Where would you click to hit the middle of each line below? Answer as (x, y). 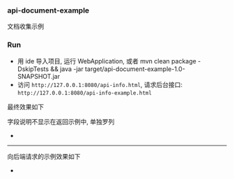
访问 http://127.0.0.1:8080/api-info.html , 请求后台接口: (100, 84)
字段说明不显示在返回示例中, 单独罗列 (61, 121)
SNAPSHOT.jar (39, 76)
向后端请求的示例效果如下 (44, 156)
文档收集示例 (25, 26)
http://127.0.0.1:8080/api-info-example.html (84, 93)
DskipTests (33, 69)
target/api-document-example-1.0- (135, 69)
